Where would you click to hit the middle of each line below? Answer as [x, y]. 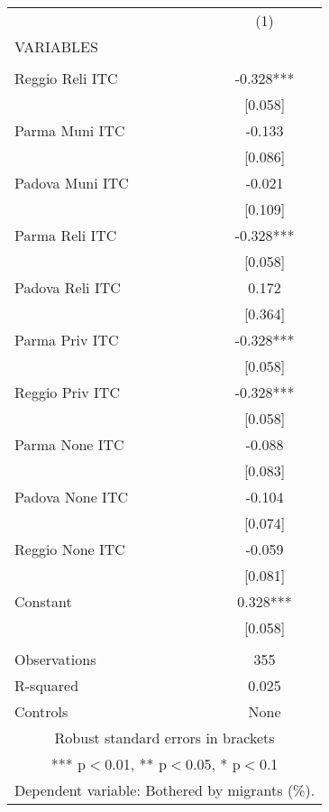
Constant [43, 601]
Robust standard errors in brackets [164, 738]
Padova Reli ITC [68, 287]
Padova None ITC [71, 497]
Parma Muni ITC [70, 130]
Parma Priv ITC [67, 340]
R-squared [47, 685]
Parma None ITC [69, 444]
